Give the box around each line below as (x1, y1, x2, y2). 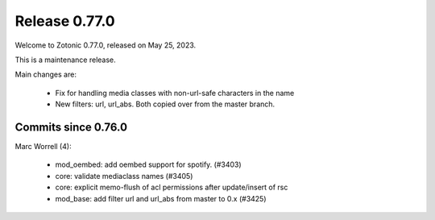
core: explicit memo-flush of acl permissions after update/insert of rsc (55, 182, 288, 193)
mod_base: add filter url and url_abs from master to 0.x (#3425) (55, 193, 267, 203)
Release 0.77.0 (14, 12, 116, 30)
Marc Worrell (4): (14, 142, 72, 152)
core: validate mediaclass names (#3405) (55, 171, 193, 181)
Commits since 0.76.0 (14, 120, 128, 134)
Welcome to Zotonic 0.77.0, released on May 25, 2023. (14, 40, 197, 50)
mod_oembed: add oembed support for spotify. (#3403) (55, 160, 242, 169)
